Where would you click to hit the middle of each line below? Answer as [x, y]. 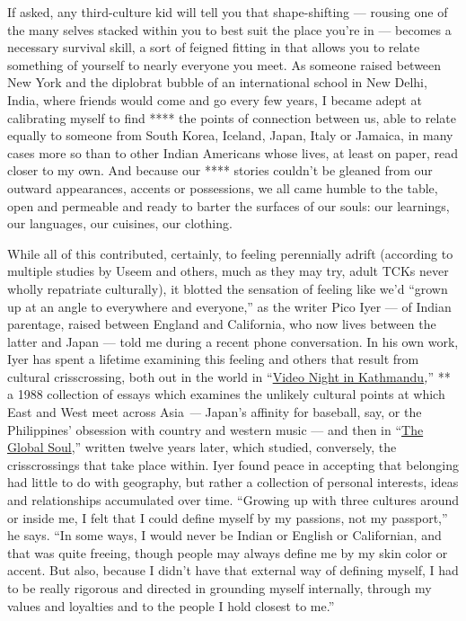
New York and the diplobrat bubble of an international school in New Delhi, [217, 82]
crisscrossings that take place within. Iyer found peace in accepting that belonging [233, 464]
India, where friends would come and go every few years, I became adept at [215, 99]
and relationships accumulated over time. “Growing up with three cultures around [233, 500]
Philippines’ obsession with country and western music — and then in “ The [215, 429]
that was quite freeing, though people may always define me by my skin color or [228, 552]
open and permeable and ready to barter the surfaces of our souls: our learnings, [229, 205]
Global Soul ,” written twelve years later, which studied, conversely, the [202, 447]
